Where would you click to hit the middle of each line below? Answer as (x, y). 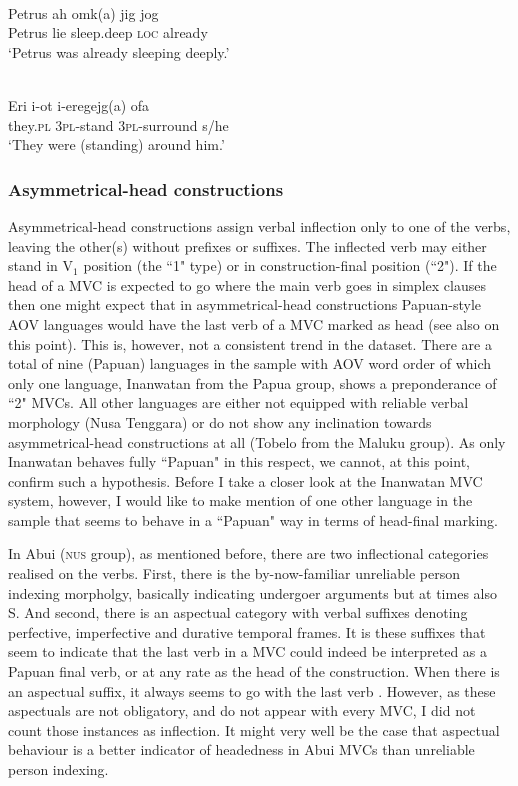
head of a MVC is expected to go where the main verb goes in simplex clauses (247, 284)
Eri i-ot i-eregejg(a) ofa (79, 104)
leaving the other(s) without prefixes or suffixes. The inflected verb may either (247, 245)
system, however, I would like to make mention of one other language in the (240, 500)
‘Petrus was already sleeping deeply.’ (119, 51)
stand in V (41, 265)
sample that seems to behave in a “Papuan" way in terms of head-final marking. (253, 519)
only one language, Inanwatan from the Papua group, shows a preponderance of (252, 382)
